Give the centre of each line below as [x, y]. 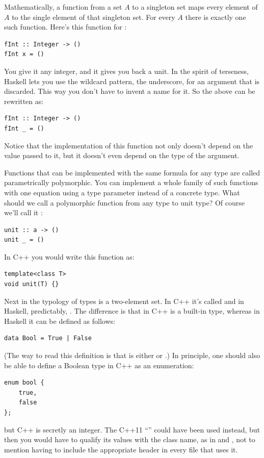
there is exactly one [216, 17]
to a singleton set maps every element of [195, 7]
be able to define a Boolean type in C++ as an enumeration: [99, 365]
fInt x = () [24, 54]
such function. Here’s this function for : [65, 27]
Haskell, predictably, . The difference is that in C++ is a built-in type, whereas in [132, 311]
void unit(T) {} [32, 284]
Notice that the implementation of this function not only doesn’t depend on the [129, 145]
